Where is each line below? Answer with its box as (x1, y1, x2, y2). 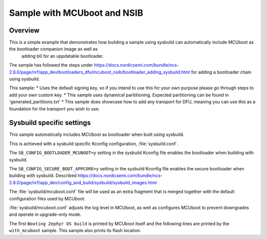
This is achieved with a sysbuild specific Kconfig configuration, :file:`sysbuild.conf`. (9, 141, 179, 147)
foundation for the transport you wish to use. (9, 106, 100, 112)
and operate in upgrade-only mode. (9, 211, 82, 217)
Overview (9, 26, 40, 35)
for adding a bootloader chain (191, 69, 252, 75)
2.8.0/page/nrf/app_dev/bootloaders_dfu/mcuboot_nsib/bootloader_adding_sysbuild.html (9, 69, 191, 75)
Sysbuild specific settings (9, 119, 91, 127)
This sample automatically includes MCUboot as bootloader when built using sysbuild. (9, 131, 184, 138)
